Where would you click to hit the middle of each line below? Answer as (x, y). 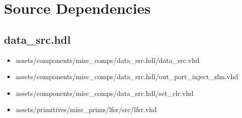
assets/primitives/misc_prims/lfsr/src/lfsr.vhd (86, 109)
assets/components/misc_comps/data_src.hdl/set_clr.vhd (104, 93)
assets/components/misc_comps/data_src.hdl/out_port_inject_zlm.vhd (127, 76)
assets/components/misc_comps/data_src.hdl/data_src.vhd (107, 60)
